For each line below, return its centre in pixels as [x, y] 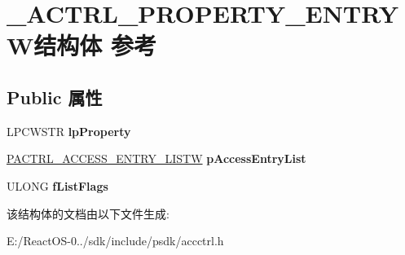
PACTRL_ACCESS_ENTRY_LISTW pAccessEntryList [156, 158]
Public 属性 [55, 97]
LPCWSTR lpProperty [69, 131]
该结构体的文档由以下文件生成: [88, 213]
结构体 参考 [95, 45]
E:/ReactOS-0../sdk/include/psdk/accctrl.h [115, 241]
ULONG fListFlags [57, 185]
